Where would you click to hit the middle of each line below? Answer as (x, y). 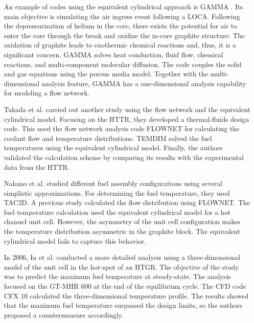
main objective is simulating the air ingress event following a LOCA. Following (122, 16)
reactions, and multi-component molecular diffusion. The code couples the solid (123, 64)
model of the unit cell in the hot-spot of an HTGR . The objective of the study (121, 266)
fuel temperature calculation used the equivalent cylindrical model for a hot (117, 212)
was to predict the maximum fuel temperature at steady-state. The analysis (117, 276)
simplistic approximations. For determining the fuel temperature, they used (117, 193)
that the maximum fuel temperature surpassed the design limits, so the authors (123, 305)
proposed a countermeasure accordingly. (64, 314)
